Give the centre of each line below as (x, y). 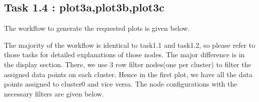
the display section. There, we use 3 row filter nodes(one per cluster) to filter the (128, 64)
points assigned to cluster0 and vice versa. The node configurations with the (121, 84)
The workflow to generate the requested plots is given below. (97, 28)
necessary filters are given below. (54, 93)
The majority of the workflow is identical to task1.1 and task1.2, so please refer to (130, 45)
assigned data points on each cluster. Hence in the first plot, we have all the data (128, 74)
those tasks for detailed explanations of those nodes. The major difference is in (124, 54)
